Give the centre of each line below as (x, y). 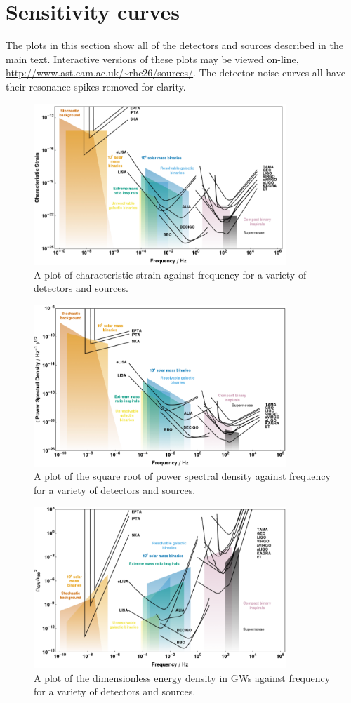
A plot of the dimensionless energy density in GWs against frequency (182, 677)
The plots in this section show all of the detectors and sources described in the (174, 45)
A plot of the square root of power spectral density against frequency (182, 476)
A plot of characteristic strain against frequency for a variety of (170, 274)
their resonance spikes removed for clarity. (96, 86)
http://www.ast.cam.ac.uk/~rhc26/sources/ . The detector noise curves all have (175, 73)
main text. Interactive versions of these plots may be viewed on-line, (152, 59)
